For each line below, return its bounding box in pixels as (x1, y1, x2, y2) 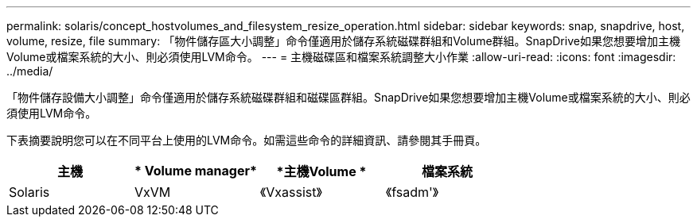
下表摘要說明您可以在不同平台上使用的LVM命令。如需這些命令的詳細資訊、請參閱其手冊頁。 (6, 133, 487, 147)
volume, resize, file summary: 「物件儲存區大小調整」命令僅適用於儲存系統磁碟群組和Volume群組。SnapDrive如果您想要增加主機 (6, 34, 680, 48)
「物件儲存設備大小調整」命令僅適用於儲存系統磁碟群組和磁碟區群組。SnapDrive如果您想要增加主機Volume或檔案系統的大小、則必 (6, 90, 691, 104)
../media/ (6, 64, 53, 78)
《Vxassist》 (259, 184, 322, 200)
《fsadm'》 (385, 184, 439, 200)
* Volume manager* (134, 163, 257, 179)
